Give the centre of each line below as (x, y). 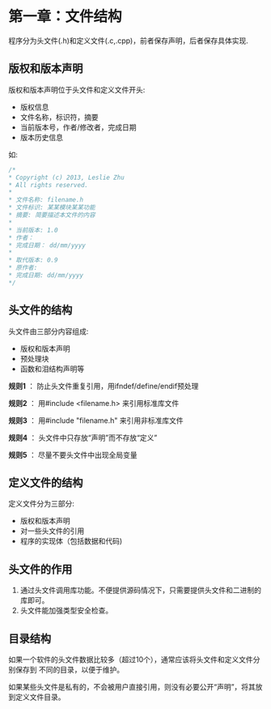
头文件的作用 (40, 569)
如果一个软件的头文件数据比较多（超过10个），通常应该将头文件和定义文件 (131, 660)
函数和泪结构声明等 (52, 369)
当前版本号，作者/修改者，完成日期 (78, 127)
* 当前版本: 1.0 (33, 230)
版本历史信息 (41, 137)
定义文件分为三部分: (42, 504)
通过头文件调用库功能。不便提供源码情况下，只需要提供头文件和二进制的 (140, 590)
